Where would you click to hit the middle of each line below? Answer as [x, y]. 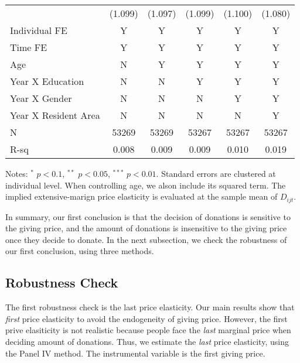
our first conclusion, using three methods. [80, 251]
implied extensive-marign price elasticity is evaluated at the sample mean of [142, 196]
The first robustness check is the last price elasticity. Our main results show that [150, 307]
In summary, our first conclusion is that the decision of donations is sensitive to [148, 216]
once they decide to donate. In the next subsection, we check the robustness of [146, 239]
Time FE [29, 47]
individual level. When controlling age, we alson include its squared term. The [146, 185]
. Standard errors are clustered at [216, 173]
